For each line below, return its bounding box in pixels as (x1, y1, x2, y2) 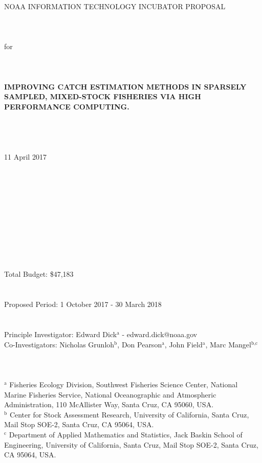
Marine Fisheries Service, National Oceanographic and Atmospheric (4, 389, 216, 400)
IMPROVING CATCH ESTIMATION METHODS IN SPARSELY (4, 81, 247, 92)
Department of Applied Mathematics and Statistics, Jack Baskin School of (9, 429, 243, 439)
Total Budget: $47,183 (4, 269, 74, 279)
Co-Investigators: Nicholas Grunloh (4, 339, 115, 349)
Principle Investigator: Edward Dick (4, 329, 117, 339)
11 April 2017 (4, 151, 47, 162)
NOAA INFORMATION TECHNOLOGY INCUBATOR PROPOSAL (4, 1, 226, 11)
